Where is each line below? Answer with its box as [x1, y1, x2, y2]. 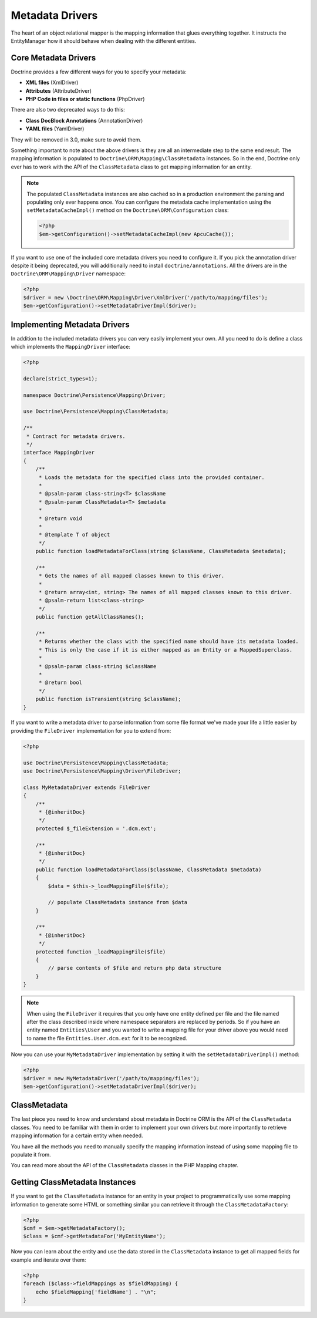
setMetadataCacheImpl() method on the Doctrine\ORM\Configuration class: [26, 207, 229, 214]
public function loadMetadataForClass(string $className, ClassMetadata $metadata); [35, 548, 287, 555]
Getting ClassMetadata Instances [11, 1177, 136, 1187]
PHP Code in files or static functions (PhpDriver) [25, 96, 145, 103]
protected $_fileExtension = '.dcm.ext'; [35, 825, 157, 832]
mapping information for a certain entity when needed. [11, 1132, 143, 1139]
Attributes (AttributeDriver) [25, 87, 92, 94]
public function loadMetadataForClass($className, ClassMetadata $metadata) [35, 866, 262, 873]
